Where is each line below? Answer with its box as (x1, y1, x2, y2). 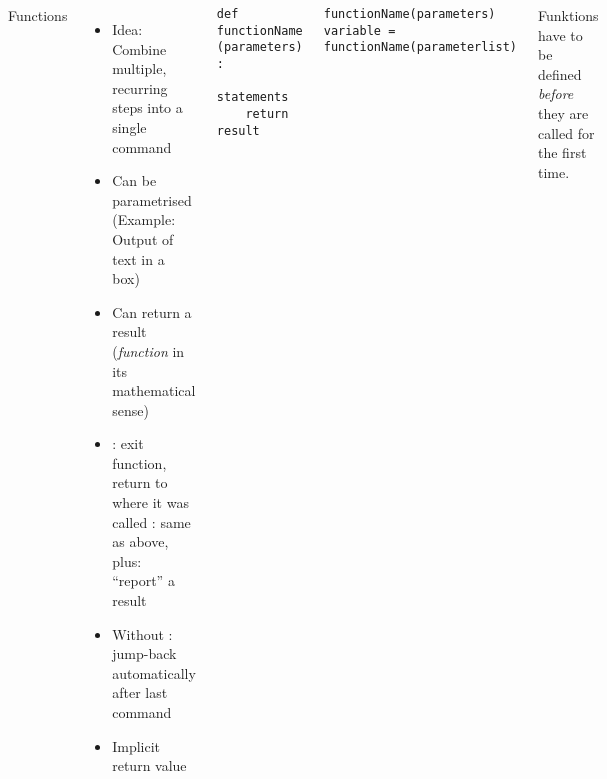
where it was (112, 492, 189, 513)
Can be (112, 170, 157, 191)
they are (538, 102, 589, 123)
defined (538, 63, 582, 84)
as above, (112, 531, 169, 552)
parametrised (112, 189, 192, 210)
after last (112, 682, 168, 703)
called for (538, 122, 595, 143)
